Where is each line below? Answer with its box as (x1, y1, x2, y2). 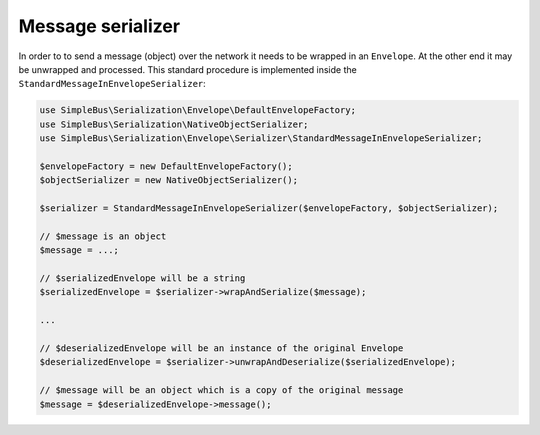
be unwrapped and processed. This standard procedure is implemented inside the (18, 63, 357, 75)
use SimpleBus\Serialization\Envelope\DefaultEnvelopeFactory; (39, 105, 357, 116)
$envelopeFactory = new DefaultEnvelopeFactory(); (39, 160, 294, 172)
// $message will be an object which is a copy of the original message (39, 385, 404, 396)
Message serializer (18, 15, 180, 37)
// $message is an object (39, 230, 167, 242)
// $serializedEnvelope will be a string (39, 273, 246, 284)
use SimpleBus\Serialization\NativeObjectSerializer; (39, 118, 309, 130)
